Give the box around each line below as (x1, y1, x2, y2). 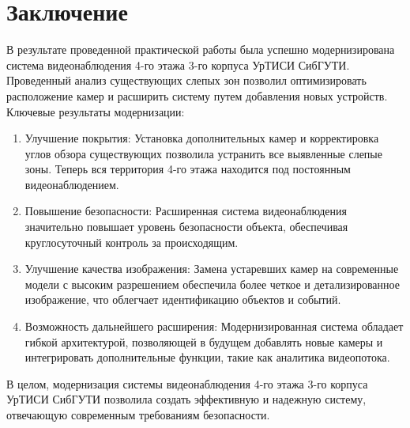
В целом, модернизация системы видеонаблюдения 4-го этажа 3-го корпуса (6, 375, 368, 392)
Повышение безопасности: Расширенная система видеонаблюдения (24, 203, 347, 219)
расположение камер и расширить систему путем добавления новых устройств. (6, 87, 388, 104)
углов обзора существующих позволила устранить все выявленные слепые (24, 145, 382, 161)
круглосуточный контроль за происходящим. (24, 233, 239, 250)
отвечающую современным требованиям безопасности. (6, 407, 270, 422)
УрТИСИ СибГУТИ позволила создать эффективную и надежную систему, (6, 391, 367, 407)
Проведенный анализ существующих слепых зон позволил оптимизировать (6, 72, 367, 89)
